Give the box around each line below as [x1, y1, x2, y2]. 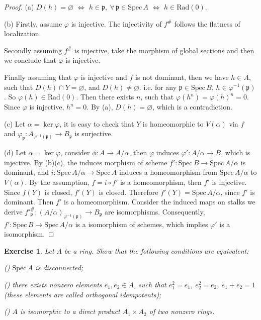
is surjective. [74, 128, 113, 139]
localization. [4, 28, 41, 39]
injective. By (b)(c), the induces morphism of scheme [4, 157, 167, 167]
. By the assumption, [25, 176, 90, 187]
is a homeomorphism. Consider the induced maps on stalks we [63, 196, 255, 207]
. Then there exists [76, 91, 134, 102]
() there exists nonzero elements [4, 279, 102, 289]
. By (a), [86, 101, 113, 112]
